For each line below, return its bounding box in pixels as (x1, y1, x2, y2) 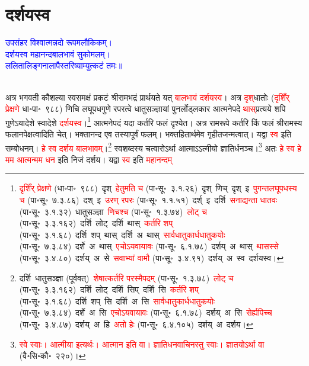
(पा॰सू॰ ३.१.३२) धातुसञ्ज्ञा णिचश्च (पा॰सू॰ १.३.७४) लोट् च (19, 205, 208, 217)
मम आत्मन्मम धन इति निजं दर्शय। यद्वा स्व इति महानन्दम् (5, 153, 173, 165)
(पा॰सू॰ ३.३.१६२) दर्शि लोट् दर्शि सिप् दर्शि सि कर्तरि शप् (19, 283, 199, 296)
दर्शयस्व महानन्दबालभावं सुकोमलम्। (5, 47, 110, 60)
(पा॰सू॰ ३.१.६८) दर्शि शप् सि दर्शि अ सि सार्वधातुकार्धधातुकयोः (19, 294, 215, 307)
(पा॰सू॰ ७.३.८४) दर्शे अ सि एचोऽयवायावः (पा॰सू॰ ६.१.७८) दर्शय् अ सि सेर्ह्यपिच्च (19, 306, 272, 319)
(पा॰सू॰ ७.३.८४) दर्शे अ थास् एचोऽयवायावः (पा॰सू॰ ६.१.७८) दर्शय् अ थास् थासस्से (19, 240, 279, 252)
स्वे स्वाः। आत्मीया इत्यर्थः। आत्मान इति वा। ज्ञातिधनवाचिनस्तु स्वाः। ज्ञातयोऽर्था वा (19, 338, 265, 350)
